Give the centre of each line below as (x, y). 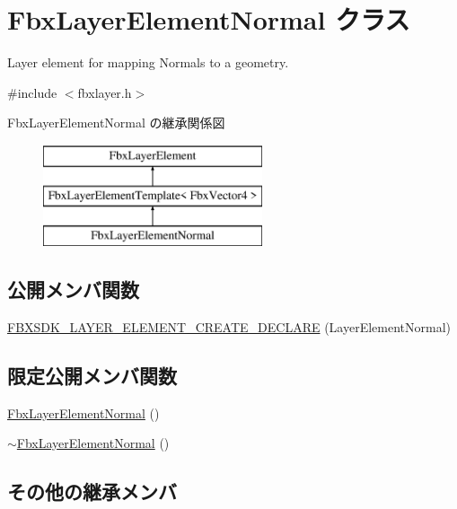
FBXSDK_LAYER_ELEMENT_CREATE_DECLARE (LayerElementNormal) (229, 327)
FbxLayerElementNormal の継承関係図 (116, 123)
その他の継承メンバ (92, 491)
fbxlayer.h (105, 92)
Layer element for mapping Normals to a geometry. (148, 62)
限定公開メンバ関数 (92, 376)
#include (32, 92)
